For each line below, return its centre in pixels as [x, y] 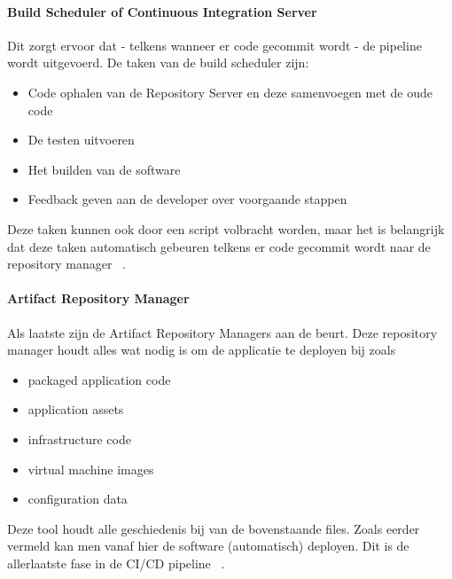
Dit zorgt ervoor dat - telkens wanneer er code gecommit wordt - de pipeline [214, 45]
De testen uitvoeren [81, 140]
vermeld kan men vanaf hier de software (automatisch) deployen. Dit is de [208, 546]
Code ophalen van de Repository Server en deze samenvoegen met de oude [230, 92]
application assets [76, 409]
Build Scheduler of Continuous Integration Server [162, 11]
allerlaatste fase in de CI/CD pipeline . [116, 563]
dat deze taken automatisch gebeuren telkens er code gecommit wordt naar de [219, 246]
